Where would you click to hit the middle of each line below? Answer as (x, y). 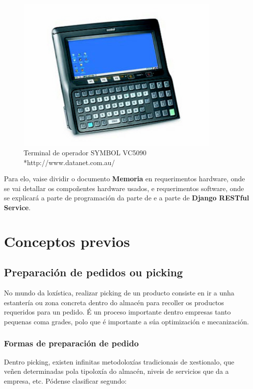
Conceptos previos (67, 241)
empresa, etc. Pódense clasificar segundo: (65, 380)
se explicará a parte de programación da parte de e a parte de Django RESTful (126, 198)
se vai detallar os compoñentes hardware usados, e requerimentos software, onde (124, 188)
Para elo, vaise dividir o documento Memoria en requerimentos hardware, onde (125, 179)
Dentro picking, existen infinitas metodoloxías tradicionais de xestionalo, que (119, 361)
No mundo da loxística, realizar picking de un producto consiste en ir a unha (119, 293)
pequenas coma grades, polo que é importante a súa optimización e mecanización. (126, 321)
